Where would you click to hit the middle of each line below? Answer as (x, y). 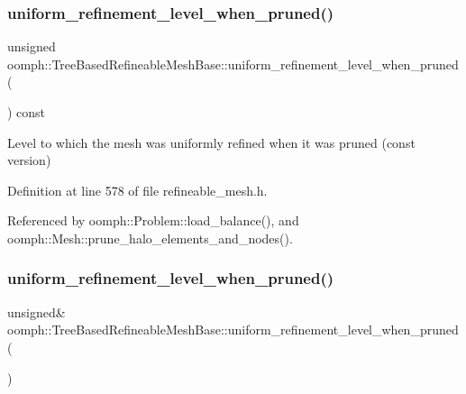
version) (29, 160)
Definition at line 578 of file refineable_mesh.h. (137, 190)
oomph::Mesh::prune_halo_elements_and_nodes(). (150, 238)
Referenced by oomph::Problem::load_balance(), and (153, 220)
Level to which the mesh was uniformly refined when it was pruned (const (211, 142)
